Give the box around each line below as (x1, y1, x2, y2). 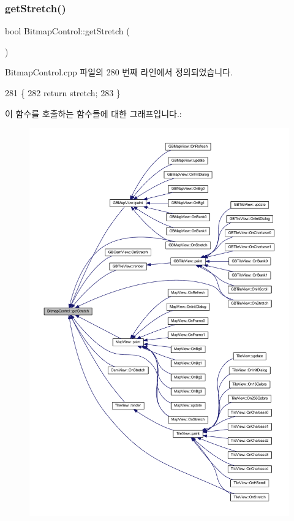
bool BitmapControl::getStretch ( (5, 25, 130, 37)
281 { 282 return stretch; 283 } (5, 86, 121, 99)
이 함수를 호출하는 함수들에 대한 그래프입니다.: (5, 107, 182, 120)
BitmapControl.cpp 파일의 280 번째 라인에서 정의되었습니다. (5, 66, 233, 78)
